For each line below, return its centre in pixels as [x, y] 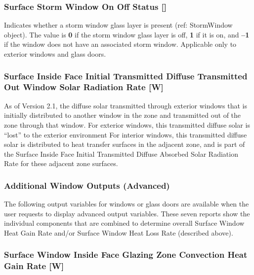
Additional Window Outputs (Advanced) [87, 185]
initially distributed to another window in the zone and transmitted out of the [123, 115]
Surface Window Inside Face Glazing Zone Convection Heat [126, 255]
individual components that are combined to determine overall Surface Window [124, 223]
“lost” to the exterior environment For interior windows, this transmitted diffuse [126, 134]
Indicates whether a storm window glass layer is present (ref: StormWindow [118, 25]
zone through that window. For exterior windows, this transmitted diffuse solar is [127, 124]
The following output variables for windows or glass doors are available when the [127, 204]
